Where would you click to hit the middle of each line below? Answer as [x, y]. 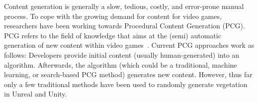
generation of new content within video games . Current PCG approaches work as [129, 45]
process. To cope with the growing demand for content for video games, [113, 16]
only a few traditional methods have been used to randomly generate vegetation [126, 84]
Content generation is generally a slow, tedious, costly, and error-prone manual [124, 6]
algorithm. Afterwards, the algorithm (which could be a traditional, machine [121, 64]
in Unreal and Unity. [36, 94]
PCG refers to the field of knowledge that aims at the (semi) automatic [113, 35]
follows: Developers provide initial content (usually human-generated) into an [122, 54]
